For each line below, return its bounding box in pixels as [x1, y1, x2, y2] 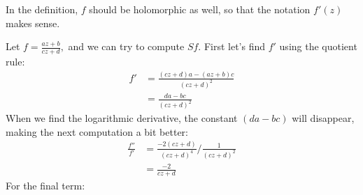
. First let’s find [198, 39, 266, 54]
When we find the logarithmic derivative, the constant [6, 111, 238, 125]
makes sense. [6, 15, 60, 30]
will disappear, [292, 111, 355, 125]
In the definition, [6, 2, 78, 16]
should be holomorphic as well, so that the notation [89, 2, 311, 16]
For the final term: [6, 178, 85, 193]
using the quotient [279, 39, 357, 54]
